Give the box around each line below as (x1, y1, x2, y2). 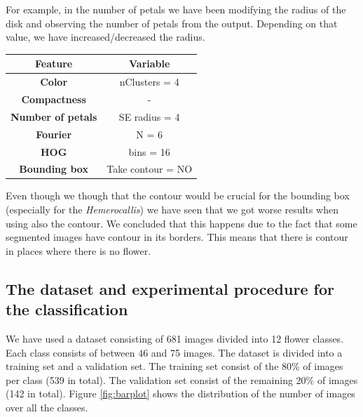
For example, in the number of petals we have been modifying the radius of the (6, 2, 346, 16)
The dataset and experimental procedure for (6, 277, 334, 299)
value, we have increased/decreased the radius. (6, 29, 205, 44)
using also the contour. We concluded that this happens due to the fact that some (6, 216, 357, 230)
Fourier (36, 126, 72, 141)
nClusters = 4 (119, 74, 179, 89)
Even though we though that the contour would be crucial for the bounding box (6, 188, 350, 203)
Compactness (21, 91, 86, 106)
